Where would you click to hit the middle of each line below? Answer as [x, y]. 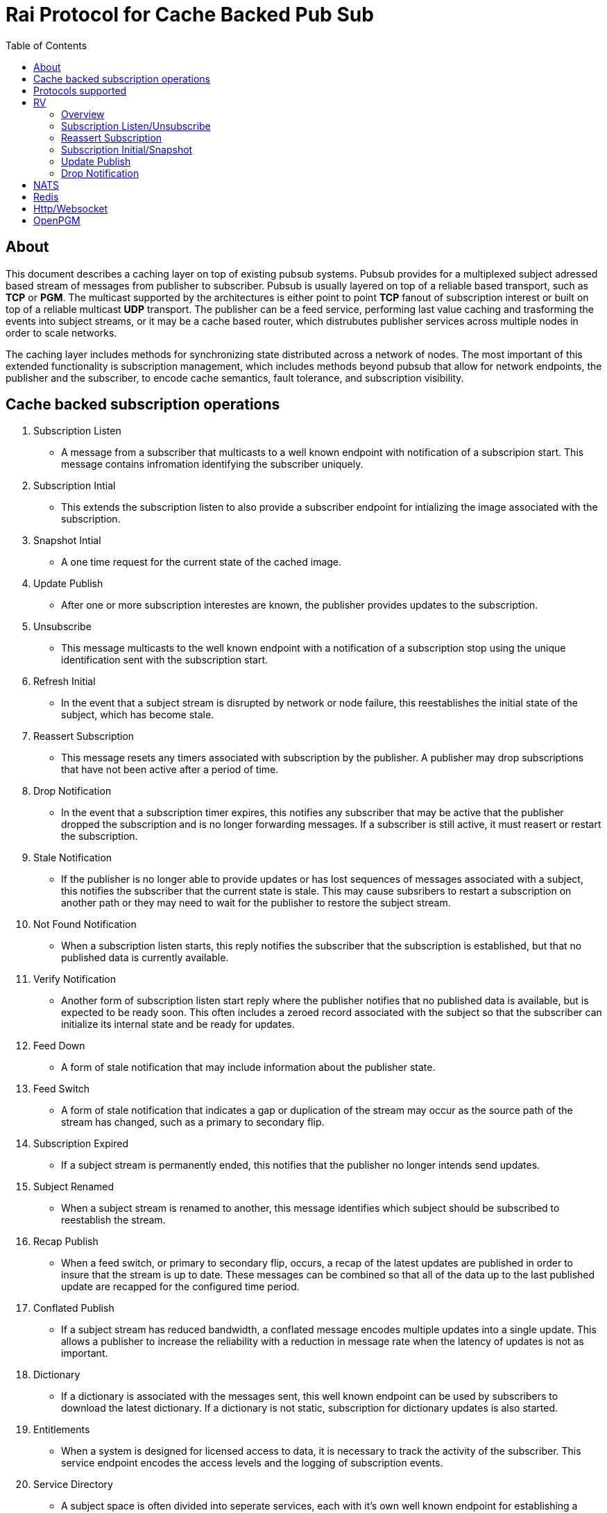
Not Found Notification [85, 924]
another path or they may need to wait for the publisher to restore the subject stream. [256, 903]
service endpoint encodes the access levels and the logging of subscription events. [252, 1463]
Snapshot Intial [67, 541]
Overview [83, 114]
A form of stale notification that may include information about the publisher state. [248, 1067]
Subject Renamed [74, 1187]
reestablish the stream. [113, 1220]
